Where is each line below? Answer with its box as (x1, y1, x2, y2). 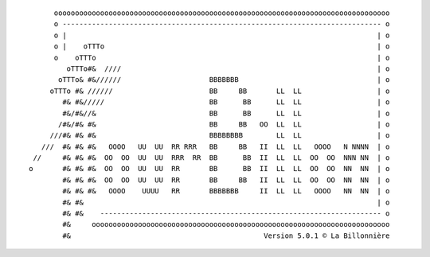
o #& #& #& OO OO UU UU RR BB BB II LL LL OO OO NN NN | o (29, 164, 390, 173)
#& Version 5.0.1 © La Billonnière (62, 231, 390, 240)
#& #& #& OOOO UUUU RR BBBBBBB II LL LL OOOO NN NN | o (62, 187, 390, 196)
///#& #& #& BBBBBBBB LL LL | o (49, 131, 390, 140)
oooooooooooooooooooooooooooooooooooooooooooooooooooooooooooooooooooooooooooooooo (53, 9, 390, 18)
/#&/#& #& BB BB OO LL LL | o (58, 119, 390, 129)
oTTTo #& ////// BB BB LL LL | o (49, 86, 390, 95)
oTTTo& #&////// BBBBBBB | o (58, 76, 390, 84)
